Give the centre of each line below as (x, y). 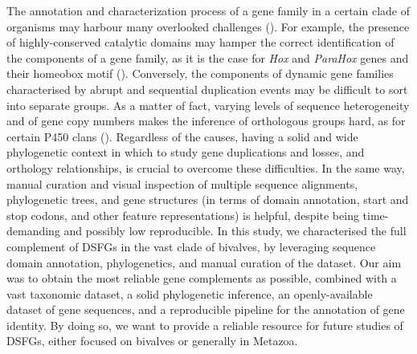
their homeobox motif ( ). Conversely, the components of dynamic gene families (200, 73)
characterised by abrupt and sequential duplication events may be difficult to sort (207, 89)
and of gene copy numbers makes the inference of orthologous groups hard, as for (206, 121)
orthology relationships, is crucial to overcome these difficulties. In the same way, (206, 167)
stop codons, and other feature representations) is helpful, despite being (183, 215)
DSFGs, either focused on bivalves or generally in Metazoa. (152, 341)
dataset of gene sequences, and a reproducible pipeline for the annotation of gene (206, 309)
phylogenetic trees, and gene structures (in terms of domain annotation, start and (208, 199)
